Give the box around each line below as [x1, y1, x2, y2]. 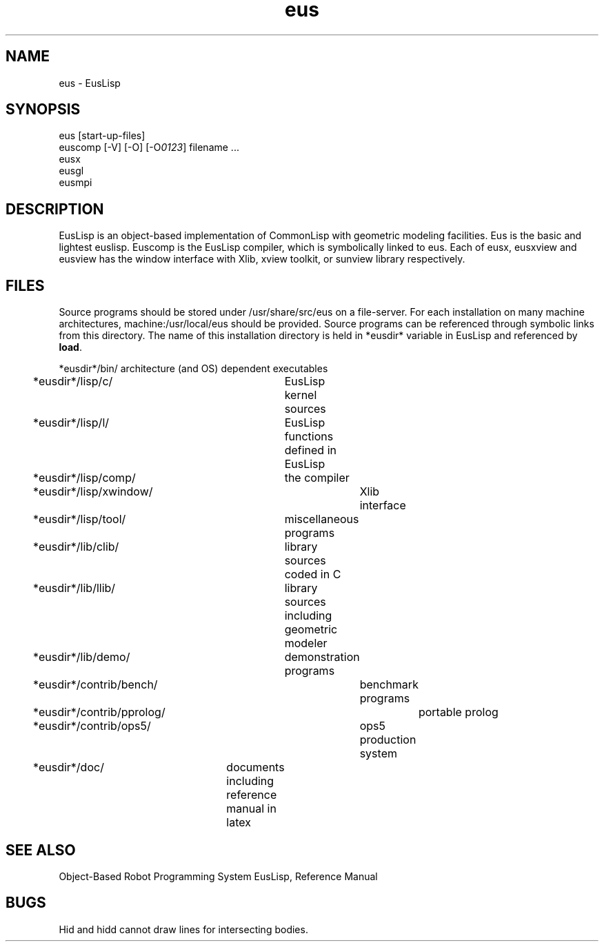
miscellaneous [284, 512, 359, 527]
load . [59, 341, 82, 354]
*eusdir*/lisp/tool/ [32, 512, 126, 527]
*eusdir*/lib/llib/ [32, 581, 116, 595]
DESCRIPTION [6, 200, 104, 218]
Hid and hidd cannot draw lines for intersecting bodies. [59, 923, 308, 935]
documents [226, 760, 285, 775]
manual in [226, 802, 276, 816]
